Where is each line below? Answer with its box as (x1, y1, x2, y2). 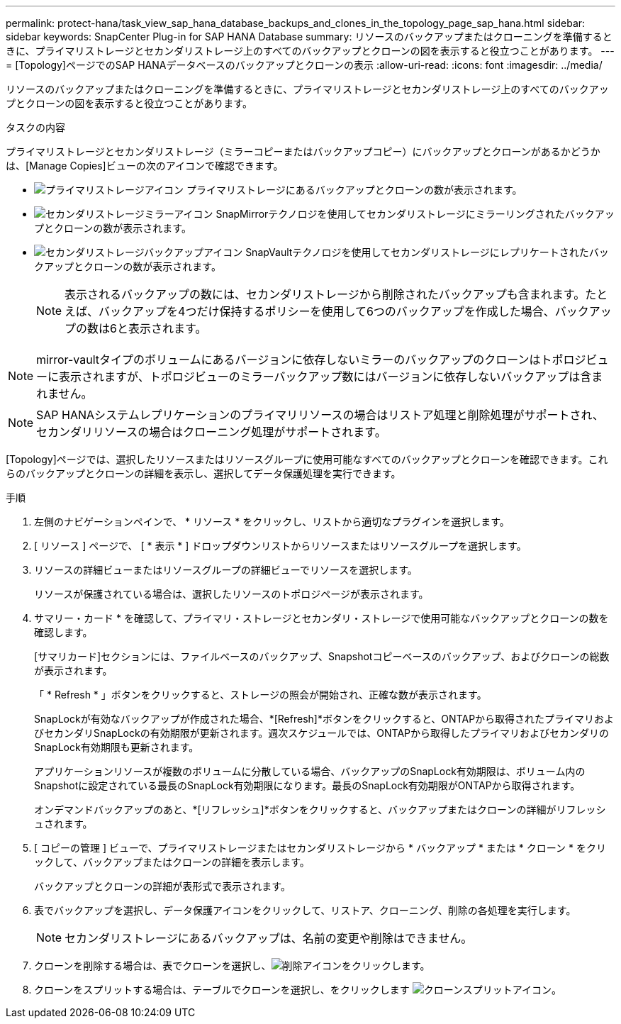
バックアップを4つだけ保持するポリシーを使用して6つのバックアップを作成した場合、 (99, 304, 555, 318)
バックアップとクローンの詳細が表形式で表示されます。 (34, 880, 291, 892)
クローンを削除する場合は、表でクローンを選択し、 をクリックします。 (34, 959, 430, 972)
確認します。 (34, 626, 93, 638)
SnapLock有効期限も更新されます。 (34, 741, 199, 753)
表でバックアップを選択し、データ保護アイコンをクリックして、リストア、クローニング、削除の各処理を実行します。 (34, 904, 576, 916)
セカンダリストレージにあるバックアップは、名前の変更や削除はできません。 (65, 931, 473, 945)
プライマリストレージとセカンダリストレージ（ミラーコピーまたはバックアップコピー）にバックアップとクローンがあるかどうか (6, 145, 600, 157)
